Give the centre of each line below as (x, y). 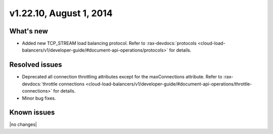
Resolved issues (36, 65)
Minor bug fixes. (39, 98)
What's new (29, 31)
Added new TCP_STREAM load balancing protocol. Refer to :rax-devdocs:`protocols (109, 43)
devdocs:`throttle (40, 84)
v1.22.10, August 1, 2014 (61, 13)
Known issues (32, 113)
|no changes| (23, 124)
